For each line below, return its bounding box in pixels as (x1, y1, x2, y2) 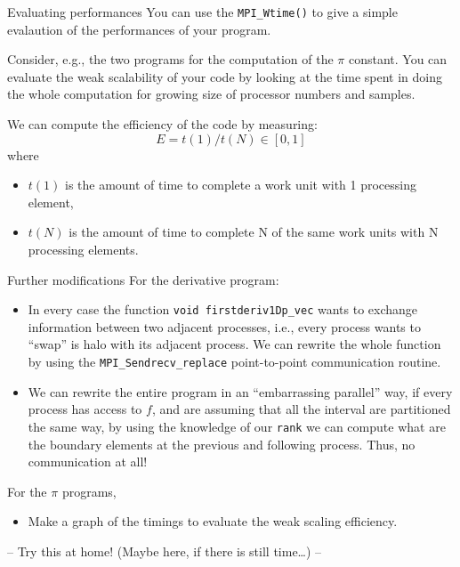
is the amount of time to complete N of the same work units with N (69, 223, 439, 241)
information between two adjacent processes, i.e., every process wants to (28, 317, 421, 336)
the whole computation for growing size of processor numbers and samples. (7, 85, 416, 103)
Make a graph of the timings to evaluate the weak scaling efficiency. (28, 512, 398, 531)
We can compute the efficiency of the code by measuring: (7, 115, 318, 134)
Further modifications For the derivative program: (7, 270, 279, 288)
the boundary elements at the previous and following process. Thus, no (28, 434, 416, 453)
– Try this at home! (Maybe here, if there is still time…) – (7, 541, 322, 560)
